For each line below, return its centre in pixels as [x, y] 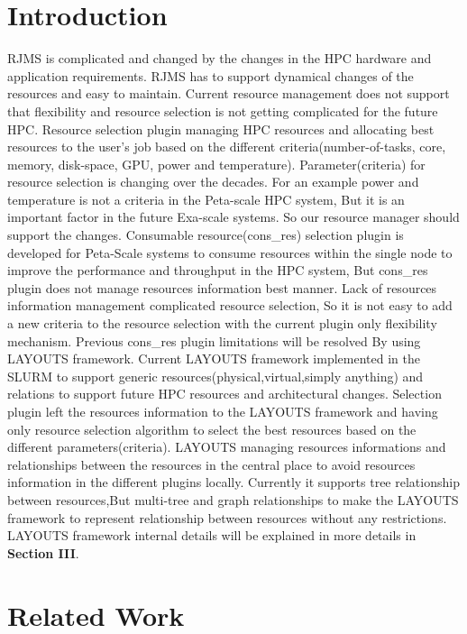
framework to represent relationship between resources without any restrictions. [227, 517]
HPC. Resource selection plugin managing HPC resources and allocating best [221, 129]
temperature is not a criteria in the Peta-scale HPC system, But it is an [206, 199]
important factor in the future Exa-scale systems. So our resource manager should [233, 217]
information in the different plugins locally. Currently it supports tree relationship [233, 482]
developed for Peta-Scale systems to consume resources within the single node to [230, 252]
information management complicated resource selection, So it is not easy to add [230, 305]
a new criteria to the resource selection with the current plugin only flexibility [222, 323]
